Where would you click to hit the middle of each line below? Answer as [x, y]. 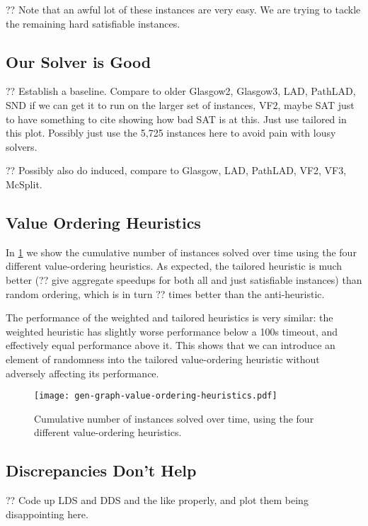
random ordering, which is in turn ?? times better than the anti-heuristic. [165, 293]
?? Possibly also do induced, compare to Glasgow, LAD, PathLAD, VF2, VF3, [176, 170]
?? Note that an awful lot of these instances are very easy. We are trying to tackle [183, 9]
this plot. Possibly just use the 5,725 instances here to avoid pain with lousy [171, 133]
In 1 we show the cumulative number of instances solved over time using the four [181, 252]
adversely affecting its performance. [82, 373]
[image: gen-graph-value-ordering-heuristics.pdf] [156, 396]
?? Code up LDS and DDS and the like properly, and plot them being [157, 500]
